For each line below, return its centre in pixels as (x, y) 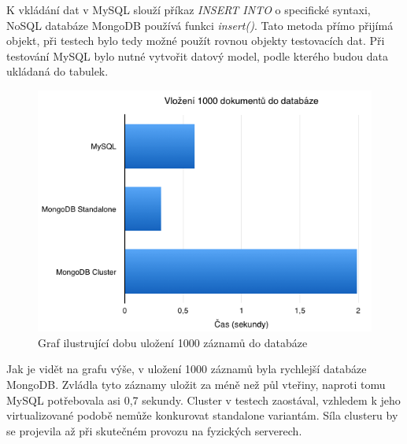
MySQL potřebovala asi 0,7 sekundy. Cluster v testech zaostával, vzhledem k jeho (203, 400)
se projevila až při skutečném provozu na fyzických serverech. (154, 430)
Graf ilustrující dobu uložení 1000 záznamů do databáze (173, 342)
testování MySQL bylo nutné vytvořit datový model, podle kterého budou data (197, 55)
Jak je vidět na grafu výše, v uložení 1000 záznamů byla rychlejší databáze (187, 369)
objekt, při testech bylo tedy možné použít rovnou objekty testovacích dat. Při (196, 41)
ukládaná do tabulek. (57, 71)
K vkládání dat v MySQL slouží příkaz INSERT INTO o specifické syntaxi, (189, 9)
